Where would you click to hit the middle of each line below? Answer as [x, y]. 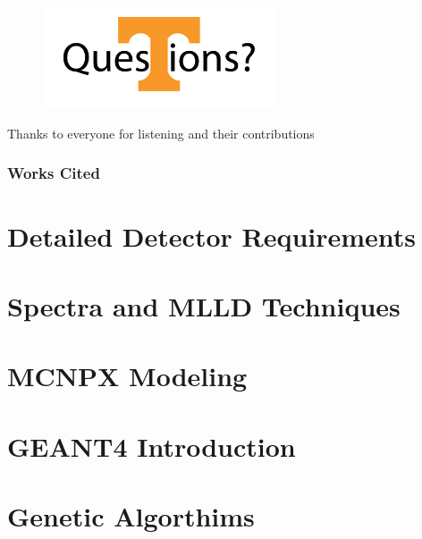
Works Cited [54, 173]
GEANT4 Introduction [152, 446]
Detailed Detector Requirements [212, 236]
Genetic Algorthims [131, 516]
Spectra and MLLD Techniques [204, 305]
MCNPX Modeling [127, 376]
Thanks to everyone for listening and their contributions [161, 133]
